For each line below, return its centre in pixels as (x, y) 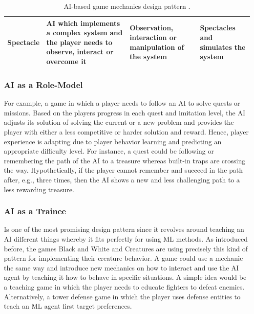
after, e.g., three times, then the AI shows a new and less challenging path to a (122, 180)
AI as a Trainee (35, 211)
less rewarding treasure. (39, 189)
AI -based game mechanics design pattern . (127, 6)
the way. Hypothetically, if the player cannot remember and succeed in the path (124, 170)
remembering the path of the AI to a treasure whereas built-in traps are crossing (125, 160)
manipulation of (157, 47)
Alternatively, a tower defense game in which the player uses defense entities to (122, 296)
